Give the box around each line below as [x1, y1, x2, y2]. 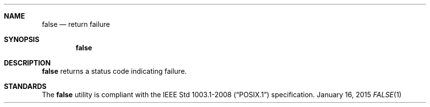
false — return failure [42, 20, 110, 28]
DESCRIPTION [4, 59, 51, 67]
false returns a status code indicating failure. [42, 67, 187, 75]
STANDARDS [4, 82, 47, 90]
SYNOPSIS [4, 35, 40, 43]
